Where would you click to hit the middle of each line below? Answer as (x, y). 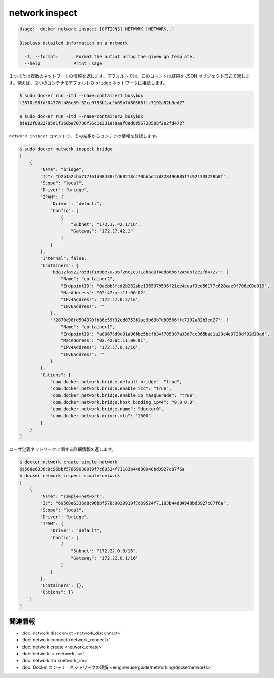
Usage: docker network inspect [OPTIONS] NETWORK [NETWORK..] (97, 29)
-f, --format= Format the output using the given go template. (110, 56)
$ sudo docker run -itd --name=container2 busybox (81, 116)
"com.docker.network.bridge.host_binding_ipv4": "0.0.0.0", (124, 402)
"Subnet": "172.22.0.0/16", (105, 551)
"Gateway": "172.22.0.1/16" (105, 558)
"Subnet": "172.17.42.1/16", (106, 224)
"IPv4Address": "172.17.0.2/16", (101, 299)
